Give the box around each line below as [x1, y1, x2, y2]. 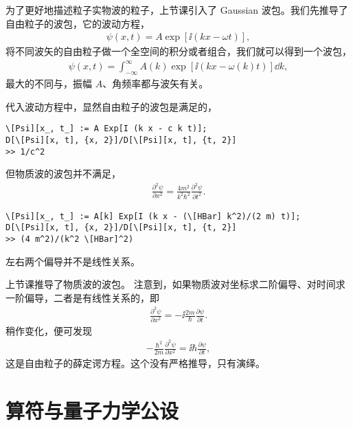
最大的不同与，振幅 [5, 76, 92, 91]
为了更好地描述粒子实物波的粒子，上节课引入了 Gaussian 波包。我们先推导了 [5, 3, 348, 16]
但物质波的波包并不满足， [5, 166, 121, 181]
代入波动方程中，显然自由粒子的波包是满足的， [5, 99, 217, 113]
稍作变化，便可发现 [5, 323, 92, 337]
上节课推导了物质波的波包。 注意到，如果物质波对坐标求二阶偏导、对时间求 [5, 277, 345, 291]
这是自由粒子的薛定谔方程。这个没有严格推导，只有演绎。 [5, 356, 265, 370]
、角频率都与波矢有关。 [102, 76, 209, 91]
